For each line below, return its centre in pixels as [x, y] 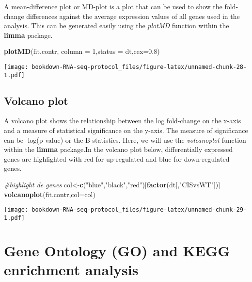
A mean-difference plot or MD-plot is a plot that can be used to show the [113, 6]
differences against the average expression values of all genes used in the [133, 16]
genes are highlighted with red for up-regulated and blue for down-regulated [117, 158]
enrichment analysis [71, 269]
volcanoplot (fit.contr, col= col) [50, 194]
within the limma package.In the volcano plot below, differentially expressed [118, 149]
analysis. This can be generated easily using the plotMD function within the [117, 25]
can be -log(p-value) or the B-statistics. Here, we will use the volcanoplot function [125, 140]
